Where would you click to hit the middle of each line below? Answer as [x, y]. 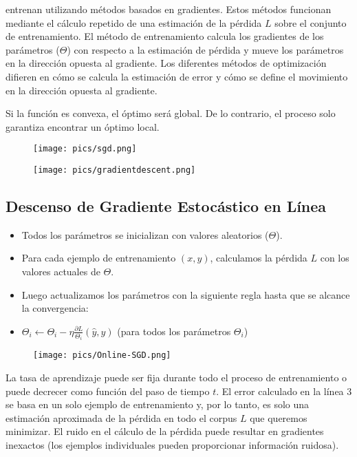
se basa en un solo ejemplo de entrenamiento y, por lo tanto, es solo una [158, 404]
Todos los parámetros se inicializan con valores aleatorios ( [145, 234]
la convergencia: [55, 308]
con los [335, 258]
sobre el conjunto [311, 22]
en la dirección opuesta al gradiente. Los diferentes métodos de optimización [166, 63]
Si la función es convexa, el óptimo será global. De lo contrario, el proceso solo [171, 113]
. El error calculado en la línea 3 [284, 391]
